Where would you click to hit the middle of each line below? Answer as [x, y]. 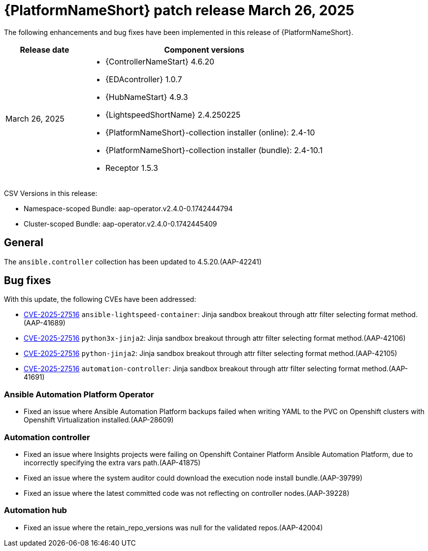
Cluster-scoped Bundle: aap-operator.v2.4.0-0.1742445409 [120, 224]
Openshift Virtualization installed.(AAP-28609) [99, 420]
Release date [45, 49]
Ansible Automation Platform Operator [79, 394]
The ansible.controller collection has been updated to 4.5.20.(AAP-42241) [133, 261]
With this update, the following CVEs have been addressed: [100, 299]
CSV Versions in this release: [51, 193]
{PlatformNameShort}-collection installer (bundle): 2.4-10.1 [214, 150]
